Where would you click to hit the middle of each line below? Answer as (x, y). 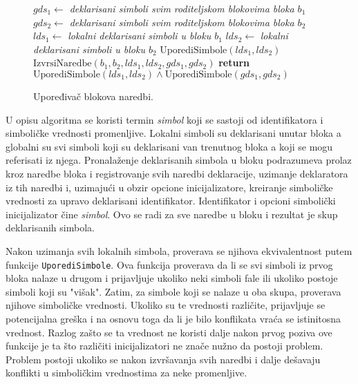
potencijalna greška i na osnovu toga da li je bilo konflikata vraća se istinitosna (173, 318)
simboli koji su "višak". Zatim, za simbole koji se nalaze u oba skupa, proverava (173, 291)
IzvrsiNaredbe (63, 64)
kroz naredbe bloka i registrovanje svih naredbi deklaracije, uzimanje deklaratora (177, 173)
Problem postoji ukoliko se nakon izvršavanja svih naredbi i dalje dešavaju (163, 359)
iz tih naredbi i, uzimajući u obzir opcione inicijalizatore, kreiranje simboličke (169, 187)
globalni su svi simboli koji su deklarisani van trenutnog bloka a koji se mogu (169, 146)
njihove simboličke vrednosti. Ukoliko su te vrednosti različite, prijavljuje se (166, 305)
